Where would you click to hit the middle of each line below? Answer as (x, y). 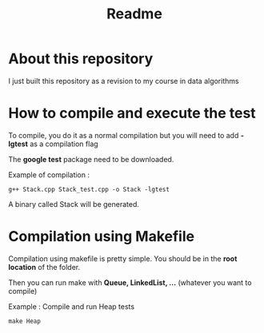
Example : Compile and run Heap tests (71, 306)
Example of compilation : (49, 174)
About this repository (81, 59)
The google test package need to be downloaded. (91, 159)
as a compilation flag (64, 144)
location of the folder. (44, 267)
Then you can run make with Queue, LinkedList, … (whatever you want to (130, 282)
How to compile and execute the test (132, 113)
